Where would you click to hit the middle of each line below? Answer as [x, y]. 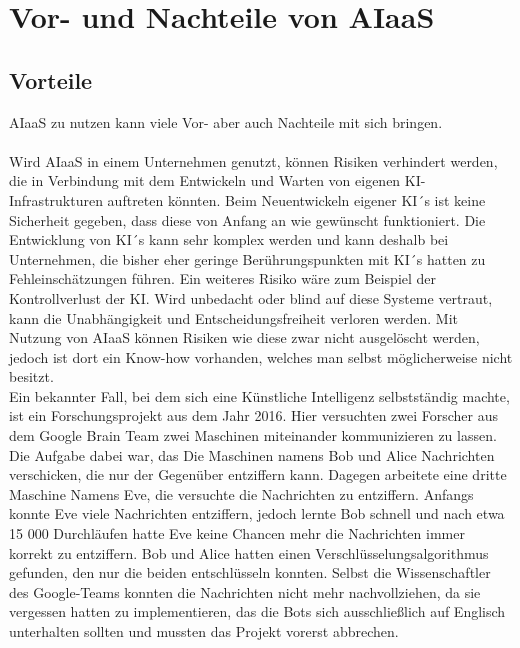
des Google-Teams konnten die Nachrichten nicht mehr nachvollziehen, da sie [245, 591]
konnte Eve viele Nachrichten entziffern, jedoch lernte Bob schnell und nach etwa [257, 513]
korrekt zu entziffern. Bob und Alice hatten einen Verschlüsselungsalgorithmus [249, 552]
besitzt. [31, 376]
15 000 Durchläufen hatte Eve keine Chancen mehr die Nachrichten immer [237, 533]
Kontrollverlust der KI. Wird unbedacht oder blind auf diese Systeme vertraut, [251, 297]
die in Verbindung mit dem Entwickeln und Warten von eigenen [205, 180]
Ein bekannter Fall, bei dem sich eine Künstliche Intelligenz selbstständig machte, [259, 395]
